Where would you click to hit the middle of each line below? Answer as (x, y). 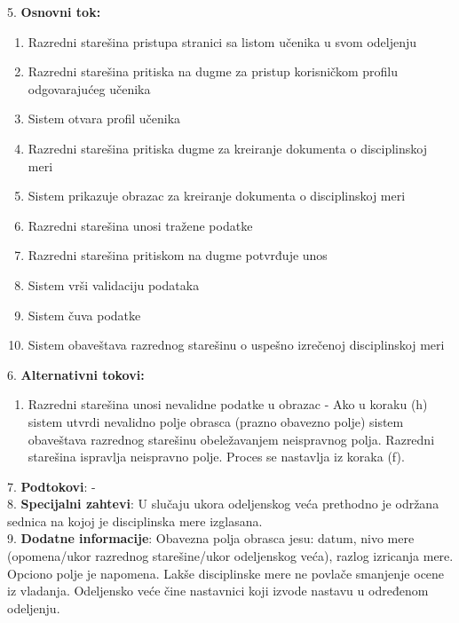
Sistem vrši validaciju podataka (114, 284)
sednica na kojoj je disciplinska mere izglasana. (135, 520)
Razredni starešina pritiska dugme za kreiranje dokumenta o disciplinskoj (227, 148)
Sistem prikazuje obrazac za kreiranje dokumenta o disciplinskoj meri (217, 196)
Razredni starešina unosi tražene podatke (140, 225)
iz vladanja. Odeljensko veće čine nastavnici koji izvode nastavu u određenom (218, 591)
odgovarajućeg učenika (89, 88)
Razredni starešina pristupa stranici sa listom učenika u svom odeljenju (222, 41)
